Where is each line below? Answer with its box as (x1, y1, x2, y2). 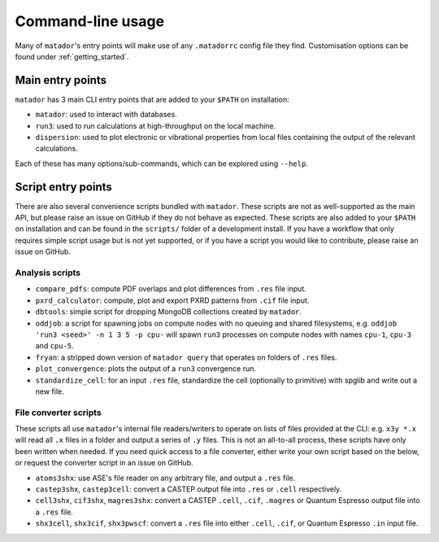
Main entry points (15, 73, 107, 87)
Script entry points (15, 180, 113, 194)
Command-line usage (15, 12, 165, 30)
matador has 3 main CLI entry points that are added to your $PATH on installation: (15, 94, 290, 104)
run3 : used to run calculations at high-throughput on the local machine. (35, 120, 276, 130)
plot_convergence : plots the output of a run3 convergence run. (35, 364, 256, 374)
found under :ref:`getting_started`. (15, 51, 129, 61)
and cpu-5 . (35, 341, 74, 351)
